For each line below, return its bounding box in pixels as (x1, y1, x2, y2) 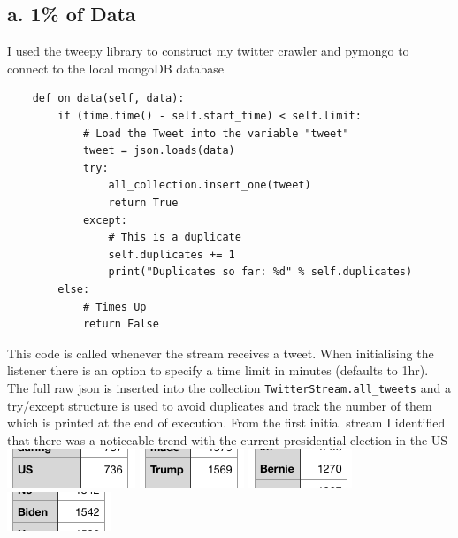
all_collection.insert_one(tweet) (108, 179, 311, 192)
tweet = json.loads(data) (82, 144, 235, 158)
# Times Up (82, 300, 147, 313)
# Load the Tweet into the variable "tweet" (82, 127, 349, 140)
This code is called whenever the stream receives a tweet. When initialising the (7, 343, 434, 362)
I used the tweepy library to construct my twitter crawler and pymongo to (7, 42, 409, 60)
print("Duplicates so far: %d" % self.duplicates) (108, 265, 413, 279)
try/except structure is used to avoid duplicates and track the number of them (7, 396, 432, 414)
